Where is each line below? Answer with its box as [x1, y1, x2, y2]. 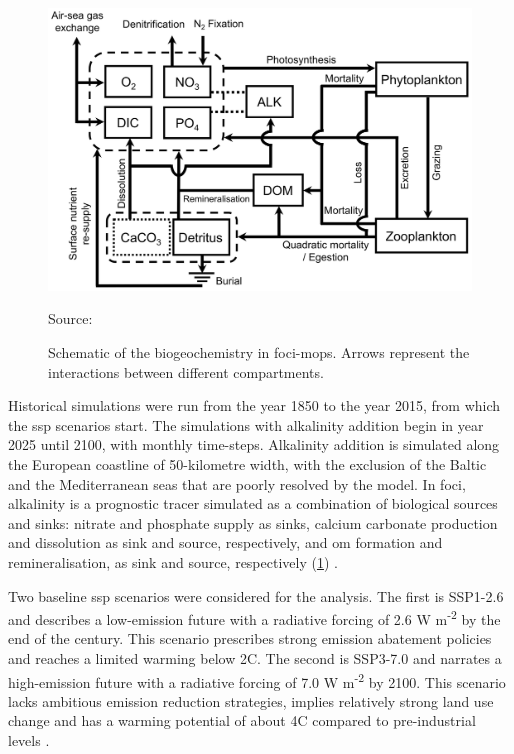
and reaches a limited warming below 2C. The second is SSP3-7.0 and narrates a [8, 647, 502, 668]
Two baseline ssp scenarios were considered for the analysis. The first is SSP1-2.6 [8, 585, 504, 606]
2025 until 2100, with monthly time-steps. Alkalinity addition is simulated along [8, 434, 500, 455]
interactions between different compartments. [48, 361, 324, 382]
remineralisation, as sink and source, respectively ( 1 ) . [8, 551, 338, 572]
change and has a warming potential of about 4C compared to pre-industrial [8, 710, 476, 731]
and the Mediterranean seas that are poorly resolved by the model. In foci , [8, 473, 466, 494]
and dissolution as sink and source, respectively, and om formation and [8, 532, 443, 553]
